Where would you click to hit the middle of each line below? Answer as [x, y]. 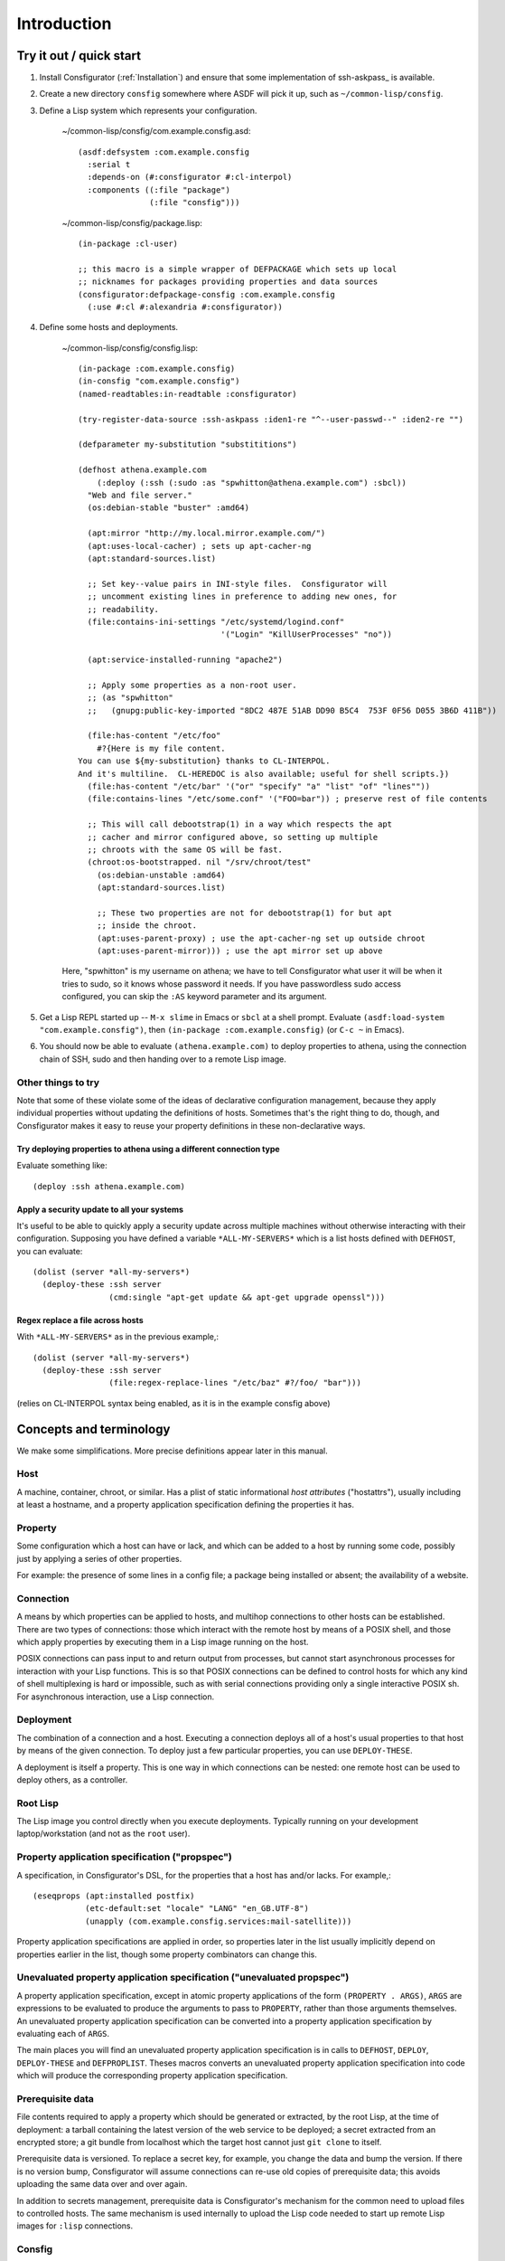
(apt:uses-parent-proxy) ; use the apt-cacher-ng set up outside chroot [261, 938]
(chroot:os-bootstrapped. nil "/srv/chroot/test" [199, 862]
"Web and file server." [140, 495]
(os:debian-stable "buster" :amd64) [168, 508]
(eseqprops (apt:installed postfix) [114, 1896]
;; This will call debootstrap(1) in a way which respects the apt [240, 824]
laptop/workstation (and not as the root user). [103, 1834]
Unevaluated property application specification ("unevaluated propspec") [183, 1978]
